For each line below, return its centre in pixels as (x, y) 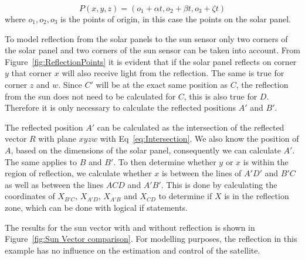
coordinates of (30, 196)
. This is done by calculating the (219, 184)
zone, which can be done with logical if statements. (96, 207)
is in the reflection (257, 196)
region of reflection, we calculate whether (78, 173)
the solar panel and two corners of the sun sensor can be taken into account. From (152, 50)
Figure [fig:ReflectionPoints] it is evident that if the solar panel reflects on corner (151, 61)
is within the (266, 161)
